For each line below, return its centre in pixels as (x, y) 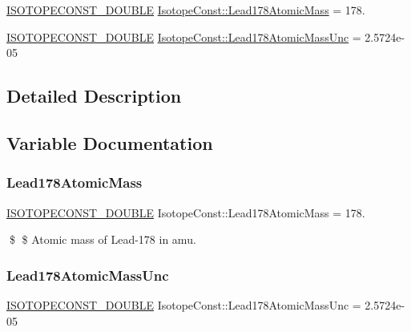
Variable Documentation (110, 142)
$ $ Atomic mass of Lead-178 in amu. (103, 239)
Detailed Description (94, 96)
